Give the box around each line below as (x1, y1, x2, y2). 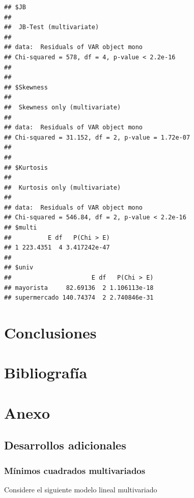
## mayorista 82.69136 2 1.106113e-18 (4, 284, 154, 291)
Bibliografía (4, 362, 88, 383)
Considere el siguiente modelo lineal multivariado (4, 484, 157, 494)
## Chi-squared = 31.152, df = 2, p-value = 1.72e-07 (4, 133, 190, 141)
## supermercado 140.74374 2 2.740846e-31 (4, 294, 154, 302)
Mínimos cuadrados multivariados (4, 464, 146, 477)
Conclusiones (4, 322, 97, 343)
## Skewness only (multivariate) (4, 103, 121, 111)
